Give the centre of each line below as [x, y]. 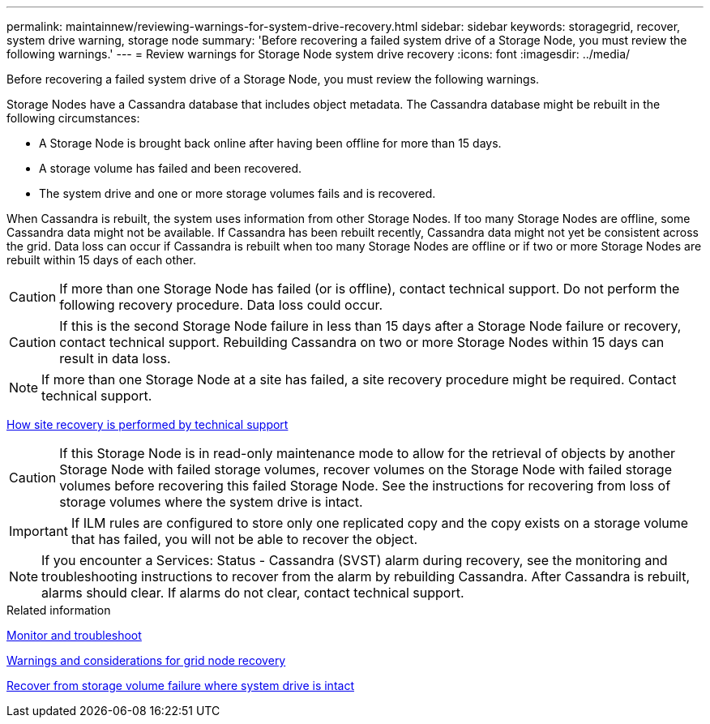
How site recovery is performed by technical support [148, 424]
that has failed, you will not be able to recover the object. [244, 539]
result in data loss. [115, 358]
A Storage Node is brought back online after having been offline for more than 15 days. [270, 143]
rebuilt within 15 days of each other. [101, 260]
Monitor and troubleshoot [74, 635]
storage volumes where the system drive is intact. [211, 502]
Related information [59, 610]
